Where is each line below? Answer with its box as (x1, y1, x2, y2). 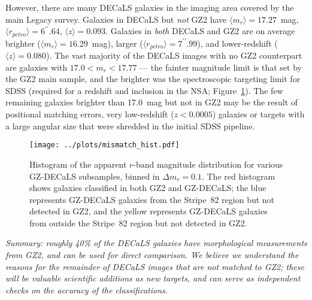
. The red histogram (201, 169, 275, 182)
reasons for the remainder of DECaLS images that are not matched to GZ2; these (5, 260, 304, 272)
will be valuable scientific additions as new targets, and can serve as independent (5, 272, 301, 284)
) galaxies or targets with (212, 108, 305, 120)
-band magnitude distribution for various (133, 157, 283, 170)
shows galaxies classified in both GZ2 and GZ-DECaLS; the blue (29, 181, 266, 194)
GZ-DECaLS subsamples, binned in (29, 169, 160, 182)
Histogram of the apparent (29, 157, 127, 170)
